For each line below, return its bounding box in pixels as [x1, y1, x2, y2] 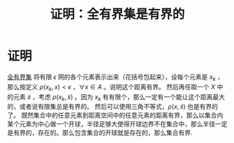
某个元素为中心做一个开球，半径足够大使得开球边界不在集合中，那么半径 [7, 120, 215, 128]
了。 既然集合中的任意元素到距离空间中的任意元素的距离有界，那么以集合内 [7, 111, 224, 119]
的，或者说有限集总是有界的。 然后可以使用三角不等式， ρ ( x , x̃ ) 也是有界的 [7, 103, 219, 111]
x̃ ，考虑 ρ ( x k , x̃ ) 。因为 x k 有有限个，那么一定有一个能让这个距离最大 [27, 92, 226, 103]
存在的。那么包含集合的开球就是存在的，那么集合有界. [37, 128, 193, 137]
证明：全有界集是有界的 [50, 6, 185, 22]
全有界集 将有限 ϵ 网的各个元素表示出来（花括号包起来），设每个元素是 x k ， [7, 73, 224, 82]
